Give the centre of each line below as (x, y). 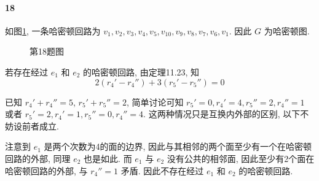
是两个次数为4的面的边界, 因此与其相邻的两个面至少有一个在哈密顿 (178, 146)
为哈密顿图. (287, 30)
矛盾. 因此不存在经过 (162, 170)
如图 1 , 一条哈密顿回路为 (53, 30)
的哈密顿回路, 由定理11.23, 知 (141, 71)
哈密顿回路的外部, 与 (46, 170)
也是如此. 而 (108, 158)
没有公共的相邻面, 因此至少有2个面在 (241, 158)
